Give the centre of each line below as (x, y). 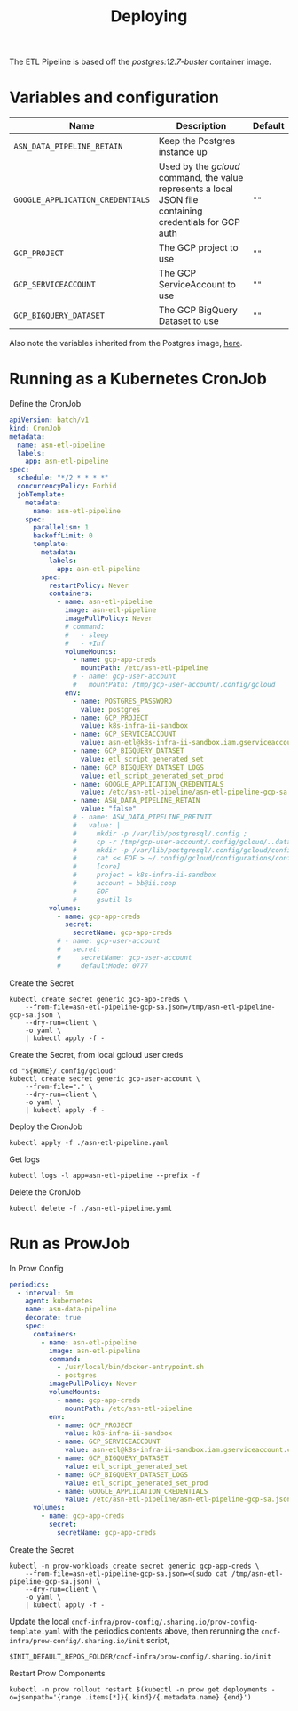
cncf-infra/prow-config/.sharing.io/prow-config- (165, 1622)
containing (180, 211)
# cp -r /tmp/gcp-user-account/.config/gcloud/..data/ (184, 842)
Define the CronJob (45, 404)
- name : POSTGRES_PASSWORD (122, 701)
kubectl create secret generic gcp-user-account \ (105, 1078)
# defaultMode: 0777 (102, 966)
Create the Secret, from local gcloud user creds (96, 1054)
